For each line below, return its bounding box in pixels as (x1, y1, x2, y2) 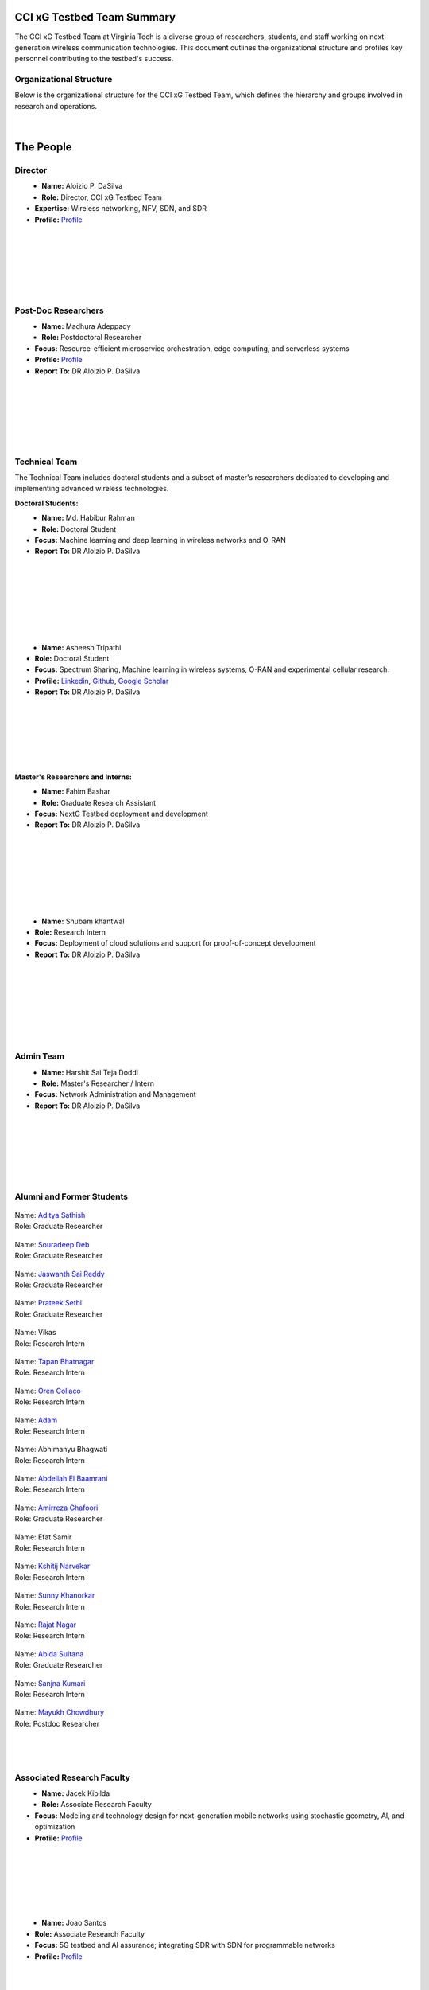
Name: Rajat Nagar (14, 1620, 77, 1629)
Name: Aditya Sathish (14, 1211, 86, 1220)
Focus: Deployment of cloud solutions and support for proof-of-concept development (34, 938, 316, 948)
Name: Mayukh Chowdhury (14, 1707, 105, 1717)
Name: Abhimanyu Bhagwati (14, 1445, 108, 1454)
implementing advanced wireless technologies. (14, 484, 169, 494)
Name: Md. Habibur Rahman (41, 513, 135, 523)
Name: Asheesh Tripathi (41, 642, 122, 652)
